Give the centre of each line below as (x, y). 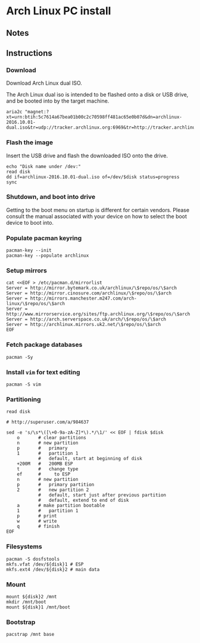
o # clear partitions (51, 438)
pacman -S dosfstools (33, 559)
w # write (37, 521)
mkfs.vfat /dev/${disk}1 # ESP (45, 564)
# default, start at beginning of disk (90, 459)
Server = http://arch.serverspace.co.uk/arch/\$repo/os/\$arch (86, 319)
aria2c (14, 112)
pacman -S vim (24, 385)
